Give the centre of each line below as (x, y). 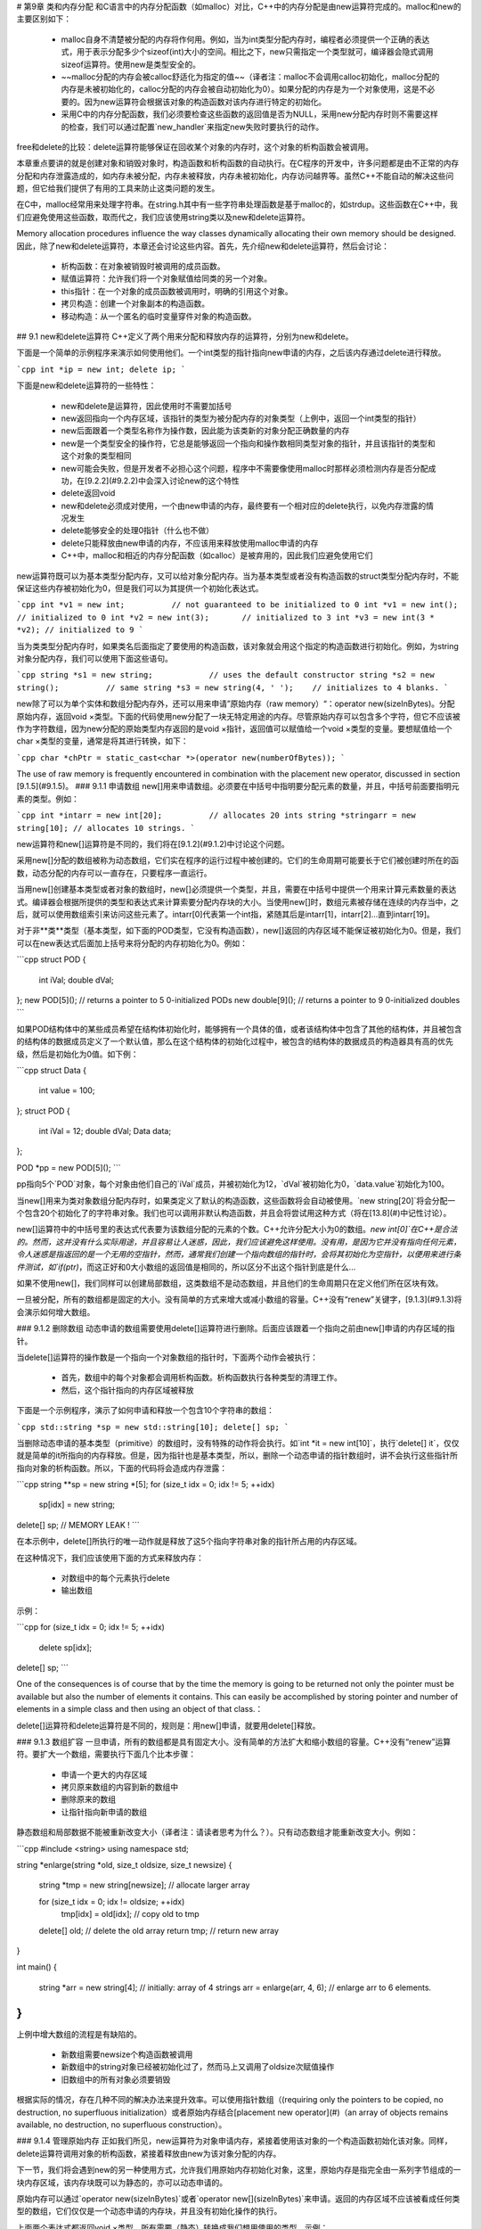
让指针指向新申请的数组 (104, 1812)
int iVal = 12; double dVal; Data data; (105, 1131)
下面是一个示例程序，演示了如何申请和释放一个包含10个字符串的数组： (146, 1411)
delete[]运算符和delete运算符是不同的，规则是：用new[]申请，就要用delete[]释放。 (168, 1725)
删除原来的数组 (88, 1799)
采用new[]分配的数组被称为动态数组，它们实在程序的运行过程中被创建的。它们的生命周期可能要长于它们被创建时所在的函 (237, 860)
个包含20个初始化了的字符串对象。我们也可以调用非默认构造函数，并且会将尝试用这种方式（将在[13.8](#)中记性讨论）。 (234, 1213)
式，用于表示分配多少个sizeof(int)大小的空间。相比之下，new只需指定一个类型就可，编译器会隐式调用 (247, 52)
